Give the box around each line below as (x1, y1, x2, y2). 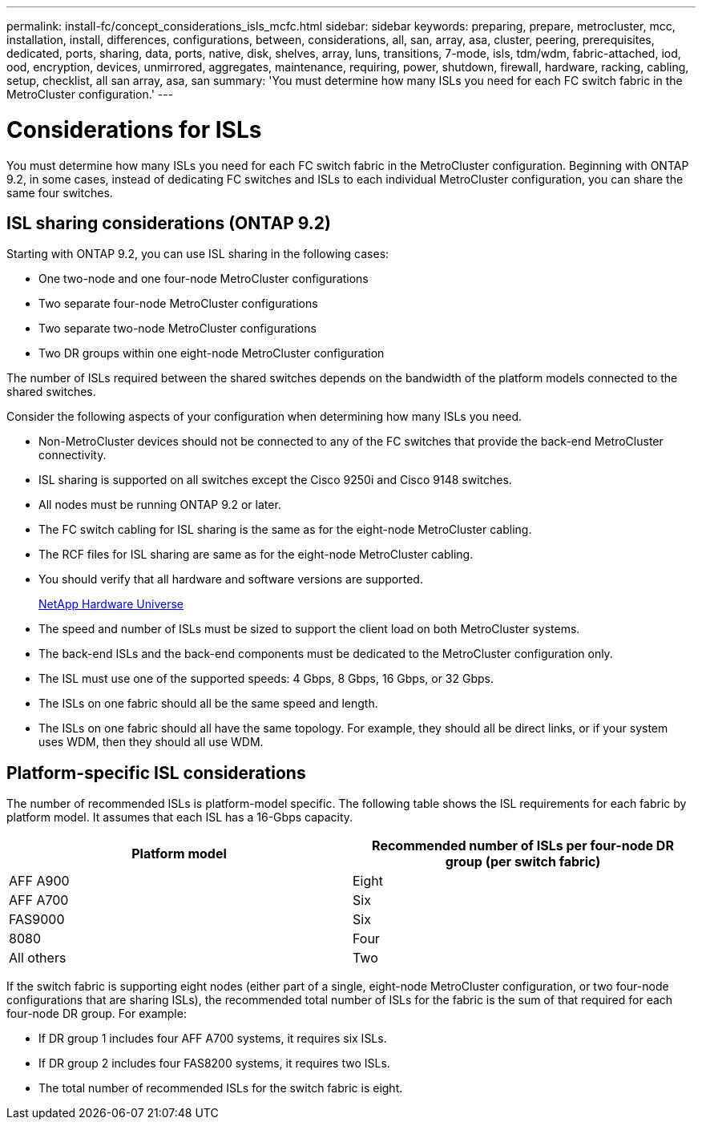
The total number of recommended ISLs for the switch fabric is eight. (38, 1081, 403, 1096)
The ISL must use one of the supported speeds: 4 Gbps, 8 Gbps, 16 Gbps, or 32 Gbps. (38, 672, 494, 686)
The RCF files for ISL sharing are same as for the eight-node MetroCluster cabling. (38, 547, 474, 562)
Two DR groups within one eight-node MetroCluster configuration (38, 346, 385, 361)
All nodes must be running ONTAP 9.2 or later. (38, 498, 281, 512)
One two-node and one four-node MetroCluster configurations (38, 272, 369, 286)
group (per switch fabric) (445, 854, 601, 870)
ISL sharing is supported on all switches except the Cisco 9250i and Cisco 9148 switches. (38, 473, 512, 487)
